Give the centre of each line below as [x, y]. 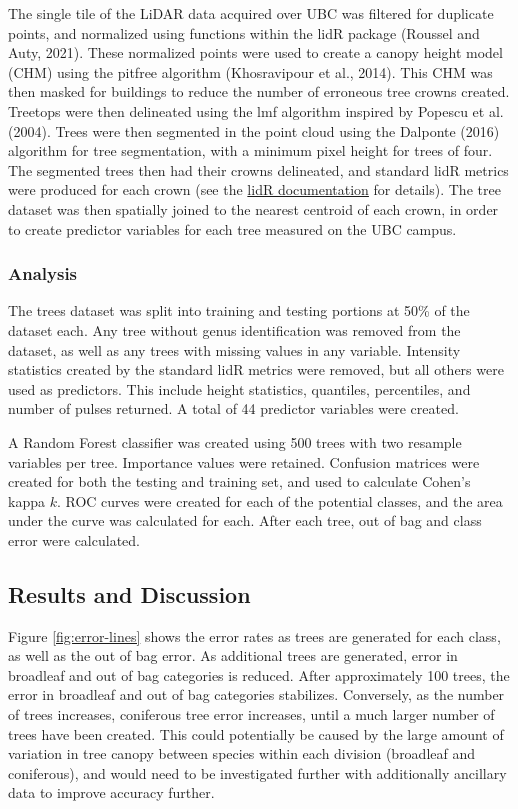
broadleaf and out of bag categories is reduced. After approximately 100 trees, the [259, 674]
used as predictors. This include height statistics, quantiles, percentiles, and [239, 388]
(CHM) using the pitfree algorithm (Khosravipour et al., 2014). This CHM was [250, 71]
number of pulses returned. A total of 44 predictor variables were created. [233, 408]
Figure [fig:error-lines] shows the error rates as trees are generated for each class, [254, 635]
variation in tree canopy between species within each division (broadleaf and [242, 753]
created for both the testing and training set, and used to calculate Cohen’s [239, 481]
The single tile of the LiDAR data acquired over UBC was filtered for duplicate [251, 13]
